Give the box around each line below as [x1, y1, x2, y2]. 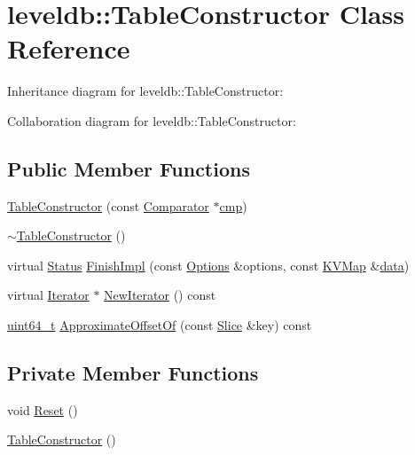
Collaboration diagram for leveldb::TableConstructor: [7, 111, 296, 129]
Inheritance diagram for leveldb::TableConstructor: [7, 82, 284, 100]
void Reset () [7, 400, 78, 419]
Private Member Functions [7, 359, 259, 387]
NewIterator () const [104, 286, 216, 304]
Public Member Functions [7, 154, 250, 182]
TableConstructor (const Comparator [7, 196, 209, 215]
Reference [7, 30, 130, 67]
